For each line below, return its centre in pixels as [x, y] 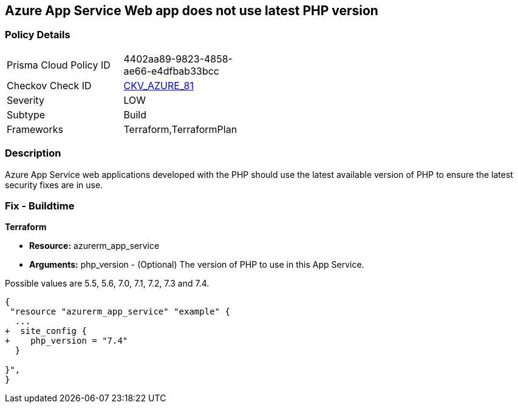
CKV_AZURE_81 [158, 85]
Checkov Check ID [49, 85]
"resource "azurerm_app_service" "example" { [120, 312]
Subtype [26, 114]
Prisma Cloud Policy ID [59, 65]
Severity [26, 100]
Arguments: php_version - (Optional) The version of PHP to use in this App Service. [197, 265]
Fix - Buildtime [40, 206]
